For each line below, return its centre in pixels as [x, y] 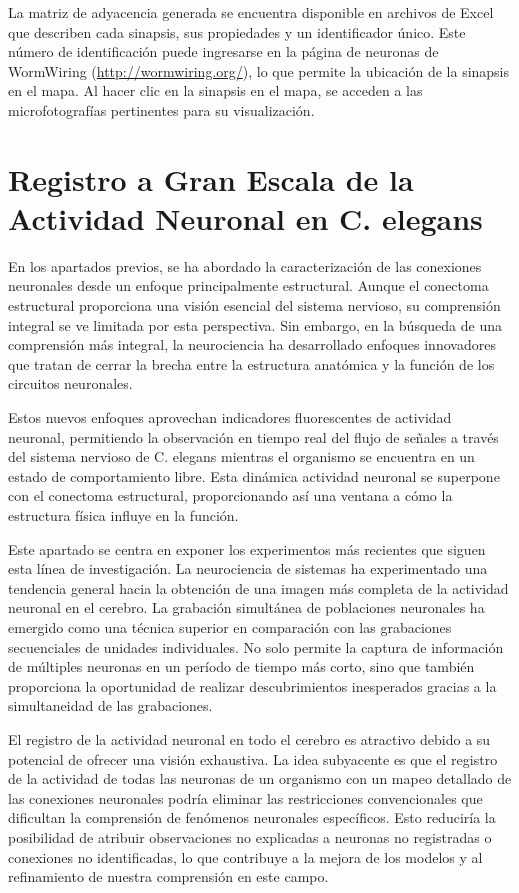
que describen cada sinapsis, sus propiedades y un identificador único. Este [237, 31]
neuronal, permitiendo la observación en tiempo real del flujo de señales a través [253, 436]
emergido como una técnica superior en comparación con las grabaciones [230, 626]
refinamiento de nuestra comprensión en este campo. [168, 876]
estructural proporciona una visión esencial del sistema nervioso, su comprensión [254, 305]
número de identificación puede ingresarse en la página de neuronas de [223, 51]
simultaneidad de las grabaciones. [110, 705]
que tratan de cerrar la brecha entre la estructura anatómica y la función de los [251, 363]
